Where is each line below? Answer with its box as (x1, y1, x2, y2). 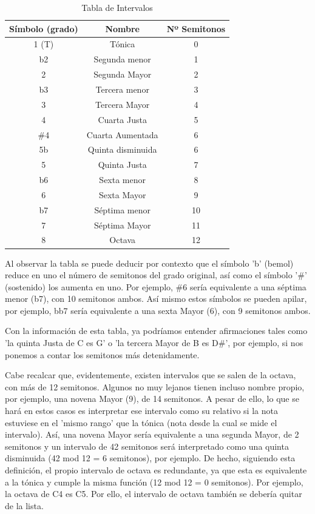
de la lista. (5, 499, 44, 512)
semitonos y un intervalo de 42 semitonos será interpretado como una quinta (5, 439, 289, 452)
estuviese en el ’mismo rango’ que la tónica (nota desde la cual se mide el (5, 416, 277, 429)
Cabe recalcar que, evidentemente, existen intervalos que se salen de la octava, (5, 369, 296, 381)
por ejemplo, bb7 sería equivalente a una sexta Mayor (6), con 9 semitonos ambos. (5, 304, 311, 316)
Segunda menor (93, 53, 151, 65)
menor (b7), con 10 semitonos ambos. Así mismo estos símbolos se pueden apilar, (5, 292, 307, 305)
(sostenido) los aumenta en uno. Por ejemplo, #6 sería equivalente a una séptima (5, 280, 307, 293)
